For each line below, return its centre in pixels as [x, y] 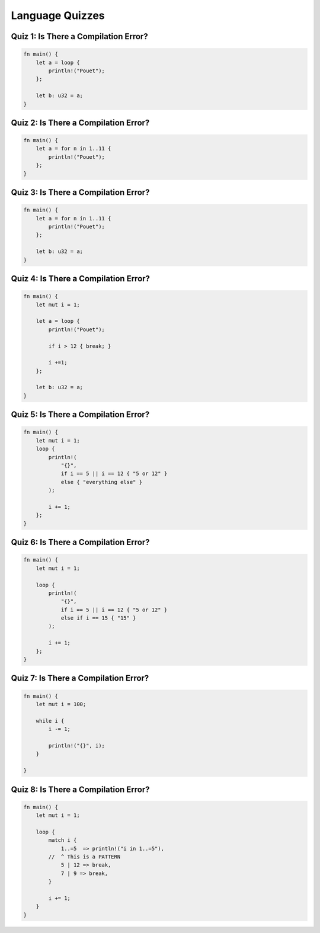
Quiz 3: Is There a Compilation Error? [80, 193]
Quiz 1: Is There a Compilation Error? [79, 36]
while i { [50, 721]
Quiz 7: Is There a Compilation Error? [80, 678]
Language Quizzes [58, 15]
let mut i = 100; [61, 704]
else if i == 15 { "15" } [98, 618]
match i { [63, 840]
